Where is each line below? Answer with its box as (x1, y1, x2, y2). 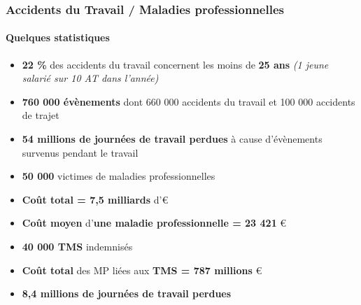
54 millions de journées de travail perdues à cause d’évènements (22, 132, 323, 146)
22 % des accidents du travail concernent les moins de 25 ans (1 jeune (22, 57, 329, 71)
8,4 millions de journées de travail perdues (22, 286, 232, 301)
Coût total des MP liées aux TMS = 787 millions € (22, 262, 262, 277)
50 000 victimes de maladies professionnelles (22, 169, 215, 183)
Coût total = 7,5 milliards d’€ (22, 192, 169, 206)
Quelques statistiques (6, 30, 110, 45)
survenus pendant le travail (22, 145, 139, 159)
